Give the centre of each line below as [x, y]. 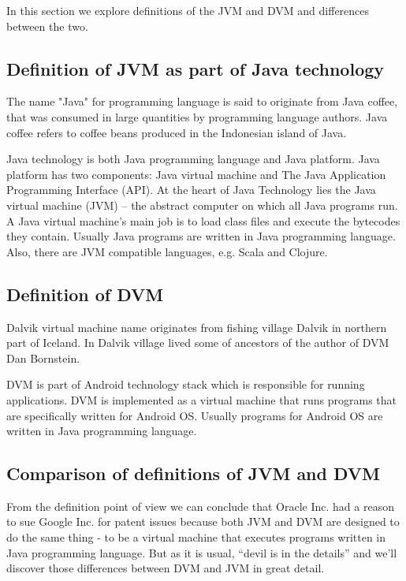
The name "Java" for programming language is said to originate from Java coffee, [202, 101]
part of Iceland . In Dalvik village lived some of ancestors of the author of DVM [198, 343]
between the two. [47, 26]
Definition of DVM [85, 294]
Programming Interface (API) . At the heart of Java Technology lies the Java [191, 190]
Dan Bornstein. [43, 358]
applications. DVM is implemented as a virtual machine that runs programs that [202, 399]
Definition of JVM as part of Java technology [196, 68]
